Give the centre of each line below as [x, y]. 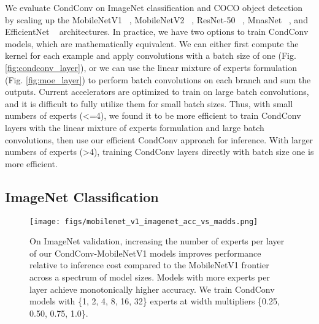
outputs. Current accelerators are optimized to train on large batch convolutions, [157, 92]
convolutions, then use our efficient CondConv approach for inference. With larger [159, 139]
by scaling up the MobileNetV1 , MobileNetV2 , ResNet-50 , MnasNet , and [156, 19]
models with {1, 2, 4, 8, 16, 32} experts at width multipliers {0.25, [155, 301]
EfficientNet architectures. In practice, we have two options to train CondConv [157, 32]
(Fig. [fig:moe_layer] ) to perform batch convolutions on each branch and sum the [158, 79]
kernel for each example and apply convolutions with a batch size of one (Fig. [151, 55]
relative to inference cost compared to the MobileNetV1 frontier [149, 265]
